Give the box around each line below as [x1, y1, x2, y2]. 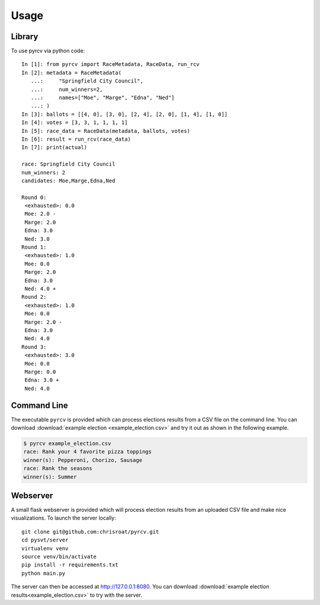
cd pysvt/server [21, 537, 69, 543]
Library [11, 31, 39, 42]
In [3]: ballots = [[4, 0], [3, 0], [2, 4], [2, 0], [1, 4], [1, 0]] [21, 110, 228, 118]
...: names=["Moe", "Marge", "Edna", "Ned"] [30, 94, 175, 101]
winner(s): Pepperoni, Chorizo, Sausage [23, 457, 142, 463]
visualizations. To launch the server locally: [11, 514, 116, 522]
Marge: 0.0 [24, 368, 56, 375]
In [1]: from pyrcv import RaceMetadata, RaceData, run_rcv [21, 61, 200, 68]
